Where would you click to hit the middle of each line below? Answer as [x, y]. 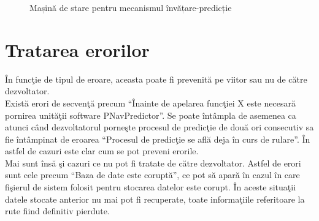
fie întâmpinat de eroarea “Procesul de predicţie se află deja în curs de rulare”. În [158, 139]
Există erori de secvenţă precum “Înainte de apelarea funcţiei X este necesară [150, 103]
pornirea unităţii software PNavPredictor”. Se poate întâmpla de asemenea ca [151, 115]
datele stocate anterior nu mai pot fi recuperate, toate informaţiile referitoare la [155, 199]
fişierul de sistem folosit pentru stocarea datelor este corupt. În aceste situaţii [151, 187]
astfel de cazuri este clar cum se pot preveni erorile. [102, 151]
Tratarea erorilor [77, 49]
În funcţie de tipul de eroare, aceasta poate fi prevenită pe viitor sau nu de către [156, 79]
